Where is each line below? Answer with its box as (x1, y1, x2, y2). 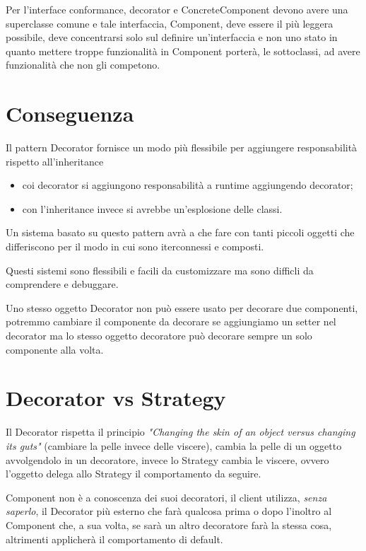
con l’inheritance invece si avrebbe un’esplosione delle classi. (22, 201, 283, 216)
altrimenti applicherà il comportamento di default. (6, 531, 223, 546)
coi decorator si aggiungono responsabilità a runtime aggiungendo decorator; (22, 178, 353, 192)
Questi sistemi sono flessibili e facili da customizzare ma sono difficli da (6, 262, 314, 277)
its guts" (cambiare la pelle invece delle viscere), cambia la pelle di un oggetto (6, 438, 342, 453)
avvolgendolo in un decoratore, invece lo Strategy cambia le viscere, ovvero (6, 452, 329, 467)
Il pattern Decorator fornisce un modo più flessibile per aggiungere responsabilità (6, 140, 358, 155)
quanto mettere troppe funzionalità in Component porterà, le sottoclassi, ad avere (6, 43, 360, 58)
